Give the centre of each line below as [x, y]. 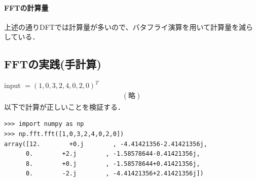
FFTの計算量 [26, 7]
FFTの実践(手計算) [53, 64]
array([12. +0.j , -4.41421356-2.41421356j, [106, 144]
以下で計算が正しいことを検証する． [64, 106]
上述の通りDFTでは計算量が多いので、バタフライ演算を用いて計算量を [121, 27]
